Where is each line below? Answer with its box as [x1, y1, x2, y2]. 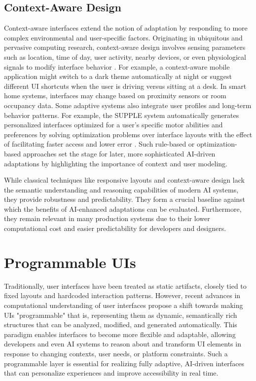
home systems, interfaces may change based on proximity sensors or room [4, 90, 226, 101]
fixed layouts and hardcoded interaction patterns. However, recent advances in [4, 290, 241, 301]
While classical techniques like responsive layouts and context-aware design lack [4, 175, 245, 185]
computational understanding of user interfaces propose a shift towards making [4, 300, 243, 310]
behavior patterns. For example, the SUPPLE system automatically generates [4, 110, 239, 120]
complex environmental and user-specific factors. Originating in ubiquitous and [4, 32, 243, 42]
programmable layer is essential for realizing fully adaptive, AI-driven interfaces [4, 358, 245, 368]
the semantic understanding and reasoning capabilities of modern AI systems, [4, 184, 239, 194]
